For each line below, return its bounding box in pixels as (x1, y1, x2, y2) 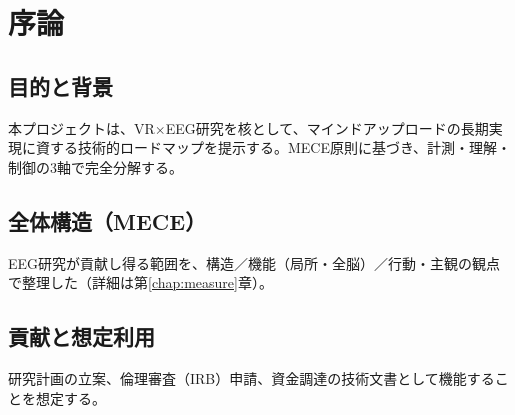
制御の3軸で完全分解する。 (8, 156, 183, 177)
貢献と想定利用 (8, 321, 155, 352)
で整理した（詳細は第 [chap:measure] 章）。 (8, 272, 273, 293)
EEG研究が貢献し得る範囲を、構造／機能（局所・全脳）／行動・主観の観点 (8, 252, 501, 273)
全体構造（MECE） (8, 205, 207, 236)
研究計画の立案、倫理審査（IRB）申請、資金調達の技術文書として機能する (8, 367, 495, 388)
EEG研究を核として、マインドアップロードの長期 (165, 117, 489, 138)
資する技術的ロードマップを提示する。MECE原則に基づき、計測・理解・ (35, 137, 512, 158)
